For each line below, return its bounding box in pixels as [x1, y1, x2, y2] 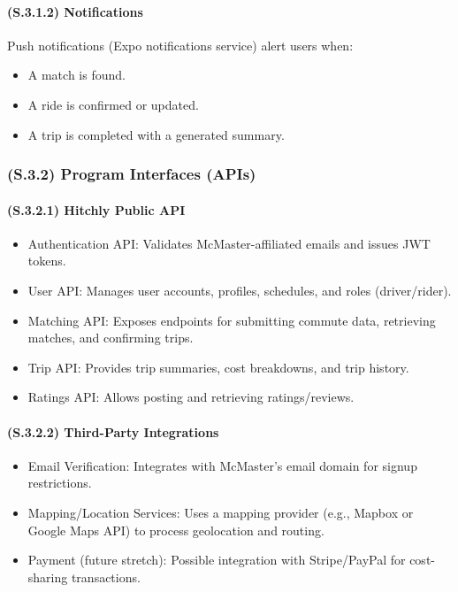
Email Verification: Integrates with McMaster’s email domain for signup [27, 456, 417, 474]
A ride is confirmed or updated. [27, 95, 199, 113]
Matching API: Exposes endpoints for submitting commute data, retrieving [27, 311, 436, 329]
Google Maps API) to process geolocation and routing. [27, 520, 324, 539]
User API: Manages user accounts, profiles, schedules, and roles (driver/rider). [27, 281, 452, 299]
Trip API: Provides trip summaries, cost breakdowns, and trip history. [27, 358, 409, 376]
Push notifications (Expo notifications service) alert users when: [7, 35, 354, 54]
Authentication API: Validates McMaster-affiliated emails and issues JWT [27, 234, 431, 252]
